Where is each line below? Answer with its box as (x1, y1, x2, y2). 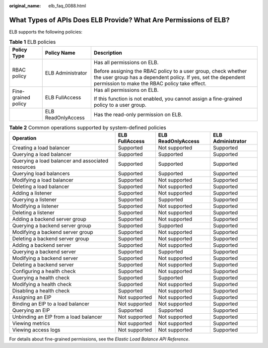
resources (12, 164, 36, 171)
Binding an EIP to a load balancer (12, 300, 89, 307)
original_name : (9, 3, 41, 8)
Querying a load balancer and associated (12, 157, 109, 164)
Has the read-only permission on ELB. (93, 111, 183, 118)
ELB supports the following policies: (9, 29, 83, 35)
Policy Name (45, 49, 75, 56)
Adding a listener (12, 190, 52, 197)
